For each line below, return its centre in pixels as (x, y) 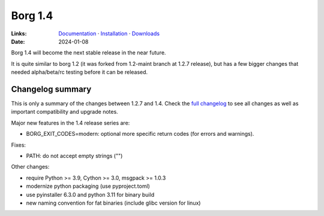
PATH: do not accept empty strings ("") (74, 156)
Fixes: (19, 145)
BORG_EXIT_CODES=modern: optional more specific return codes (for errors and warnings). (140, 134)
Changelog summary (51, 89)
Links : (19, 34)
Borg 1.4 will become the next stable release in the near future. (88, 53)
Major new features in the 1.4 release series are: (70, 123)
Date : (18, 41)
